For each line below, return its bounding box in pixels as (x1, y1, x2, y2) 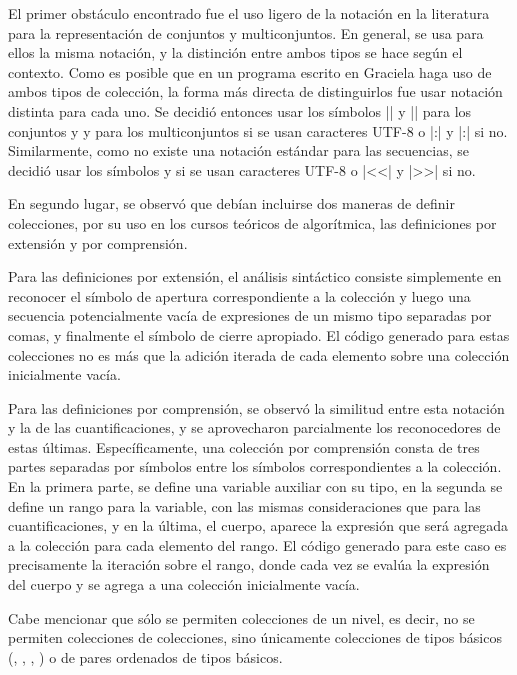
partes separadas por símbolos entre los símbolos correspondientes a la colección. (8, 456, 502, 477)
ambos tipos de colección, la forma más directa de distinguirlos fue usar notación (8, 81, 503, 102)
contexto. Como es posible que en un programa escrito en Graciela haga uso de (8, 61, 492, 82)
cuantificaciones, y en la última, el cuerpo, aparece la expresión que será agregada (8, 515, 509, 536)
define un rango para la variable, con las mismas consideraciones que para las (8, 495, 481, 516)
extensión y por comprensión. (8, 232, 188, 253)
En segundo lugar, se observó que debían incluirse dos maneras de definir (8, 193, 455, 214)
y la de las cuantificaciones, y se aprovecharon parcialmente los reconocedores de (8, 417, 501, 438)
